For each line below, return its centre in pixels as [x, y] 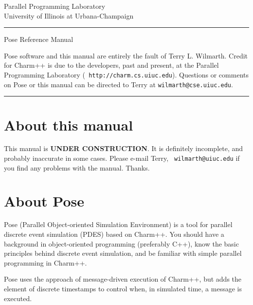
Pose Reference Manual [39, 39]
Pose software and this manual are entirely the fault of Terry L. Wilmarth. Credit [126, 55]
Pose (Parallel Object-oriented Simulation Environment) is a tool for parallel [118, 224]
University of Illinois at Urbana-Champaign [69, 15]
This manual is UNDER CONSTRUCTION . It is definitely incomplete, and [124, 148]
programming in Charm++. [45, 262]
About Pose [44, 201]
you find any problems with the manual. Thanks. [77, 167]
